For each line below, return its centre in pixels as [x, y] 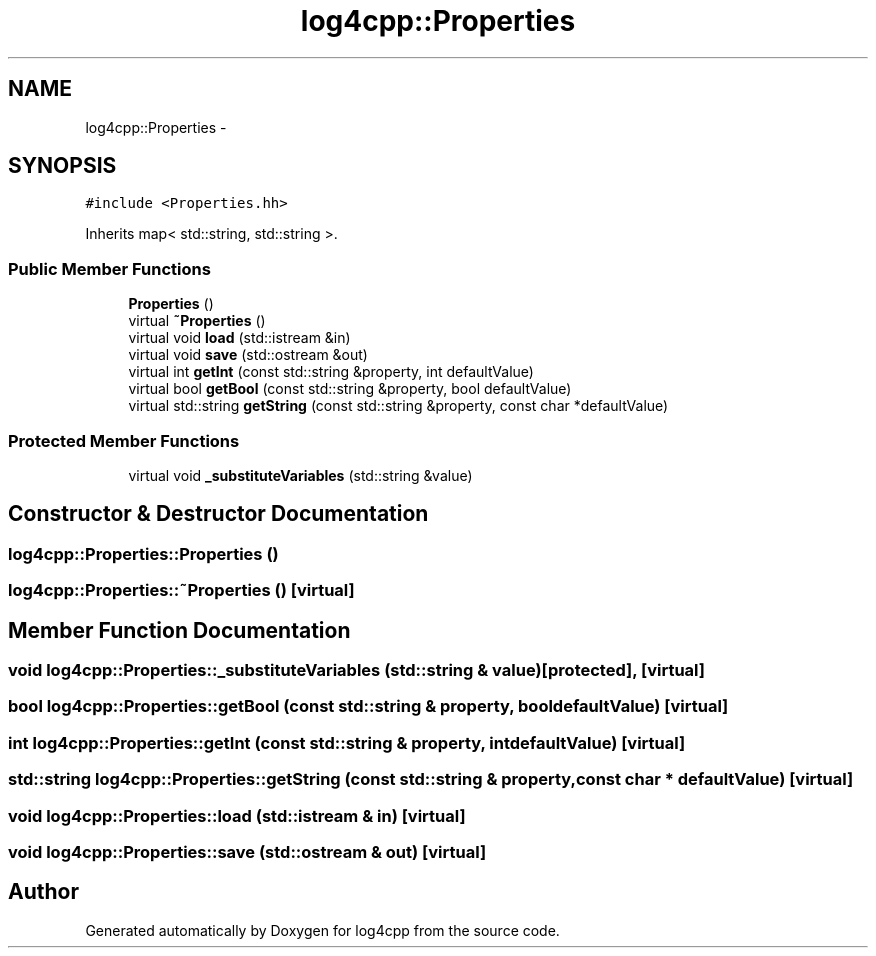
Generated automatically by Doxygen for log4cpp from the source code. [322, 930]
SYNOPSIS [62, 166]
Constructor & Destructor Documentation [218, 514]
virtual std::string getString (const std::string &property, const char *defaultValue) [398, 406]
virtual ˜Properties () [197, 321]
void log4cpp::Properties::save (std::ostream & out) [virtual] [247, 851]
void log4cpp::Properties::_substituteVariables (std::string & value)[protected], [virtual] [356, 670]
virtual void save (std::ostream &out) [248, 355]
